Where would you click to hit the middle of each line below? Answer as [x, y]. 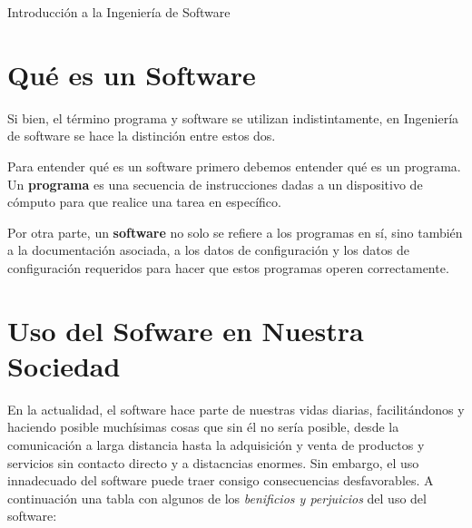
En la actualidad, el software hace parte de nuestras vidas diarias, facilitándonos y [236, 409]
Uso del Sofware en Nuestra [186, 330]
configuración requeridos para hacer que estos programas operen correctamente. [228, 267]
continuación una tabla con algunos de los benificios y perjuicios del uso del [217, 498]
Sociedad [64, 365]
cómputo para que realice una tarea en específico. [144, 202]
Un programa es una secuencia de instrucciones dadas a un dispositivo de [215, 184]
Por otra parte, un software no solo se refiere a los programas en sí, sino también [235, 232]
